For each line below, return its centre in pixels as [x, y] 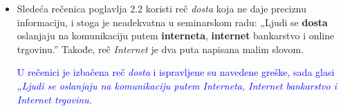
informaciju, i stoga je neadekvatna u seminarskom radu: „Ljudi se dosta [172, 22]
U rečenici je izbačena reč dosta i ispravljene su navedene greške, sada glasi [176, 72]
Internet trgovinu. [54, 99]
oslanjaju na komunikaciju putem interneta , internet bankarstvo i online [176, 36]
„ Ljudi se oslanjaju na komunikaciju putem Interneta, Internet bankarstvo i [177, 85]
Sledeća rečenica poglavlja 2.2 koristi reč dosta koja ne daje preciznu [162, 8]
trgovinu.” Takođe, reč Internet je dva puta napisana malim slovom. [160, 49]
